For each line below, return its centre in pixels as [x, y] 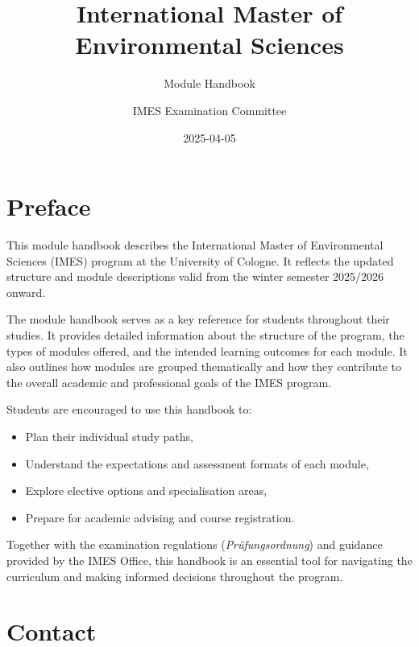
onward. [26, 292]
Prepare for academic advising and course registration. [160, 517]
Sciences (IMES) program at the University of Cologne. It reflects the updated [200, 260]
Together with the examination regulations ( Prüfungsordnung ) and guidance [195, 544]
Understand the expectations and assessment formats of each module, [197, 463]
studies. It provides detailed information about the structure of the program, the [205, 335]
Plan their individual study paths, [109, 436]
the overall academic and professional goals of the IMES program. [169, 382]
